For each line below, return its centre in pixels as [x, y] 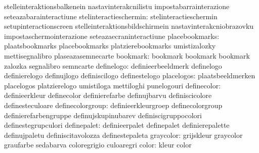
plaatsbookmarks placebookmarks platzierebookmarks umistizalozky [110, 46]
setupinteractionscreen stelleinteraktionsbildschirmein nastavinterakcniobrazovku [129, 26]
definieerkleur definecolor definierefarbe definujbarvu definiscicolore [108, 95]
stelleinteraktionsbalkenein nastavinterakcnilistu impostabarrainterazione [117, 6]
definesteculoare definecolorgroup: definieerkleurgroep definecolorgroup [113, 105]
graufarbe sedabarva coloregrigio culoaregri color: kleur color [98, 145]
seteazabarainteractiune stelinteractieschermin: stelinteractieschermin [111, 16]
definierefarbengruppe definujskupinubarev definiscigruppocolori [103, 115]
